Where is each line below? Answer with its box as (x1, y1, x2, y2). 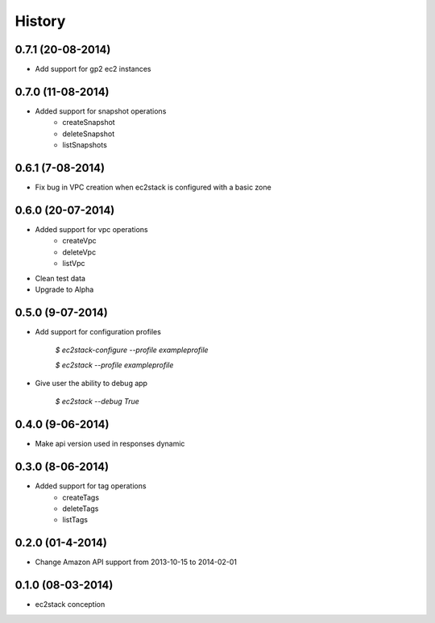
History (14, 12, 66, 30)
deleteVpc (62, 247, 97, 257)
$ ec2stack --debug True (55, 397, 140, 406)
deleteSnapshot (62, 129, 115, 139)
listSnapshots (62, 140, 108, 150)
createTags (62, 492, 100, 502)
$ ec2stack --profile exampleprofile (55, 359, 174, 370)
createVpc (62, 236, 97, 246)
